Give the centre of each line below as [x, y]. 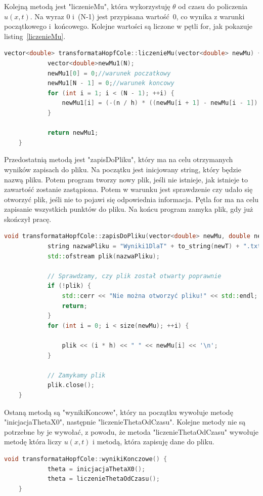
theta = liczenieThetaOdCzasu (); [103, 479]
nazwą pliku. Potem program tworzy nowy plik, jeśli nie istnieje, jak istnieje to [126, 179]
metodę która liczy [33, 442]
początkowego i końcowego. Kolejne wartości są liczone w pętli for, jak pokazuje [128, 26]
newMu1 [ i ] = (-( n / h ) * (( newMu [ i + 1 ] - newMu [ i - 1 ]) [160, 103]
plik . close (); [71, 385]
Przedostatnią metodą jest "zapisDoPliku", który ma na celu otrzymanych [119, 159]
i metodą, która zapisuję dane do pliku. [154, 442]
